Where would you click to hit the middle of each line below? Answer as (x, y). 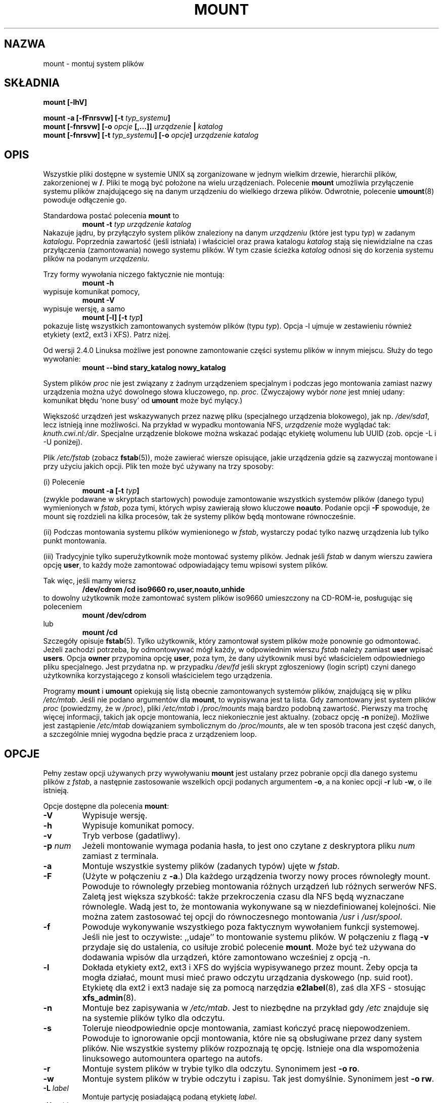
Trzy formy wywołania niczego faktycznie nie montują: (134, 274)
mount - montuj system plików (94, 63)
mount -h (98, 283)
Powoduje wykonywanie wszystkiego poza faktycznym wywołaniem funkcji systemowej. (251, 927)
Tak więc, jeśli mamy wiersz (90, 581)
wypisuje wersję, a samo (84, 309)
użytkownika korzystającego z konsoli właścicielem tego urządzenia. (158, 676)
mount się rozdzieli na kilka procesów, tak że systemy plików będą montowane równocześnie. (199, 517)
